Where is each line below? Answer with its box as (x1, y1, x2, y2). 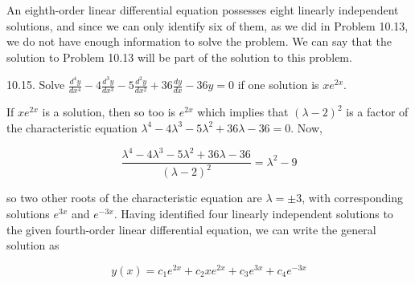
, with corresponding (302, 189, 403, 206)
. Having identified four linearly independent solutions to (113, 205, 393, 222)
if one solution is (237, 76, 319, 93)
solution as (6, 237, 60, 254)
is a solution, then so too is (42, 103, 176, 120)
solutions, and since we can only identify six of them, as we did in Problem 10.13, (6, 17, 409, 34)
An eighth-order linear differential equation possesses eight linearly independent (6, 2, 399, 18)
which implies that (197, 103, 289, 120)
